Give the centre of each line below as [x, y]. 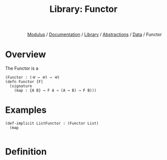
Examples [26, 110]
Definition [26, 152]
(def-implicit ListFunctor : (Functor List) [52, 123]
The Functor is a [22, 69]
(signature [21, 86]
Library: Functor [83, 9]
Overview [26, 54]
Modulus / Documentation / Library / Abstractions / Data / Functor [94, 35]
